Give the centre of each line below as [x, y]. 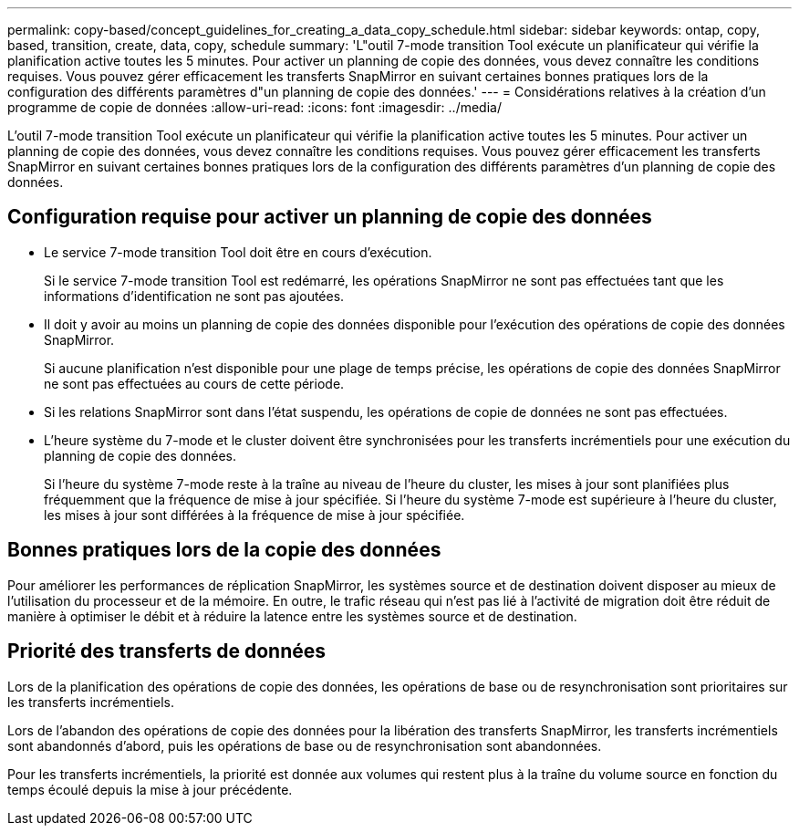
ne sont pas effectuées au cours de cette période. [194, 383]
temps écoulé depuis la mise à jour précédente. [150, 789]
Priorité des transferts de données [167, 651]
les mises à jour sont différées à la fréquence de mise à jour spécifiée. [254, 515]
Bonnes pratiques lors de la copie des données [224, 550]
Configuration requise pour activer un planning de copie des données [330, 217]
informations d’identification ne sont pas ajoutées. [194, 296]
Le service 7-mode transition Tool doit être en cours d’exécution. [238, 252]
